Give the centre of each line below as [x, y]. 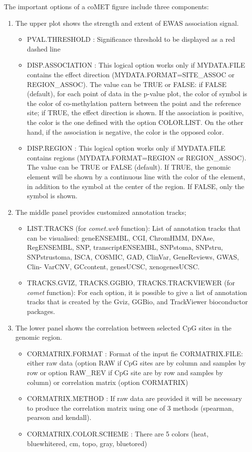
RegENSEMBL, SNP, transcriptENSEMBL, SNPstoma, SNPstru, [125, 247]
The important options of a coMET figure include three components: [107, 6]
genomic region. [39, 337]
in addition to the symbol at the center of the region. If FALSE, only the [136, 186]
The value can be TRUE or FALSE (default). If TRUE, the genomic [129, 167]
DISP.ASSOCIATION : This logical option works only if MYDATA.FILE [136, 65]
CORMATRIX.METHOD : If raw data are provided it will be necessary [135, 398]
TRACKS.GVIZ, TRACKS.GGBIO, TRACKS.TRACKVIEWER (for [131, 283]
